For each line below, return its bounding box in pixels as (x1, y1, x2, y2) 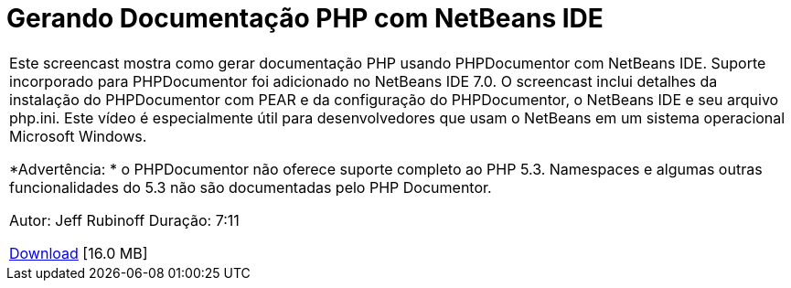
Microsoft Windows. (9, 126, 147, 145)
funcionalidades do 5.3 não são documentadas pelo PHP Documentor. (9, 177, 492, 197)
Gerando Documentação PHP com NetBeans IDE (6, 3, 604, 34)
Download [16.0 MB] (9, 243, 148, 262)
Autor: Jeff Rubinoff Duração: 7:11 (9, 210, 240, 229)
